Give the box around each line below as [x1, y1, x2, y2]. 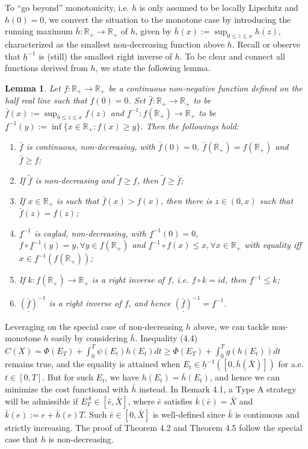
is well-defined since [152, 407, 226, 420]
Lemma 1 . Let [5, 81, 61, 94]
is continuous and [235, 407, 300, 420]
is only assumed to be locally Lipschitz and [139, 1, 298, 13]
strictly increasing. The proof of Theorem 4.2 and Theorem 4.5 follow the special [5, 421, 303, 433]
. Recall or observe [232, 37, 301, 50]
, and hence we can [209, 371, 280, 383]
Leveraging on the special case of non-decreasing [5, 320, 183, 332]
